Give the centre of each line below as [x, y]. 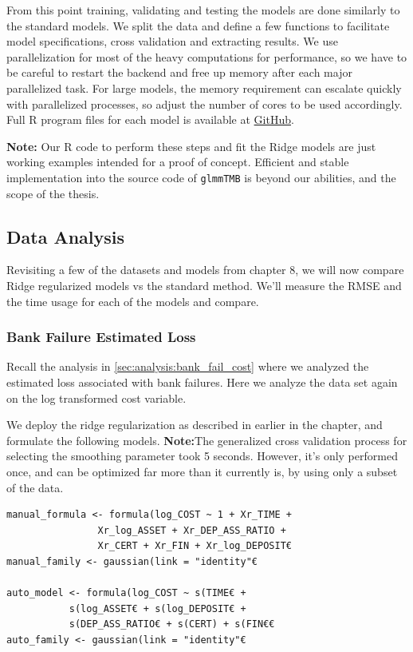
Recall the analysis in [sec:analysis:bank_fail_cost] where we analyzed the [188, 366]
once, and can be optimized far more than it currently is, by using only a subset [202, 471]
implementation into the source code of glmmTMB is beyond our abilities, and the [201, 177]
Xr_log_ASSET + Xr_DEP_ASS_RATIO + [192, 530]
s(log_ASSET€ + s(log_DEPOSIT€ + [157, 608]
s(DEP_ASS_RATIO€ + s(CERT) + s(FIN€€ [172, 624]
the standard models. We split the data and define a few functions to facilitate [198, 25]
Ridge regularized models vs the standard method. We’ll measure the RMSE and [204, 285]
